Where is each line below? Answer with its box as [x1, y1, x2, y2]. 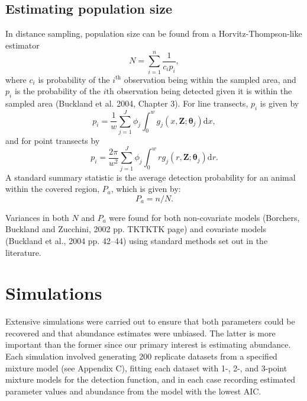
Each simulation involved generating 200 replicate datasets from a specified [5, 350, 277, 362]
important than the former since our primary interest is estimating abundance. [5, 338, 291, 351]
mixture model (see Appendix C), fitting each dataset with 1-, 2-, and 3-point [5, 361, 287, 374]
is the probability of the [14, 85, 101, 97]
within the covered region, [5, 182, 100, 195]
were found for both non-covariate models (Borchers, [109, 211, 300, 223]
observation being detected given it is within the [117, 85, 292, 97]
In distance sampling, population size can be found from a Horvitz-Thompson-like [5, 27, 302, 40]
